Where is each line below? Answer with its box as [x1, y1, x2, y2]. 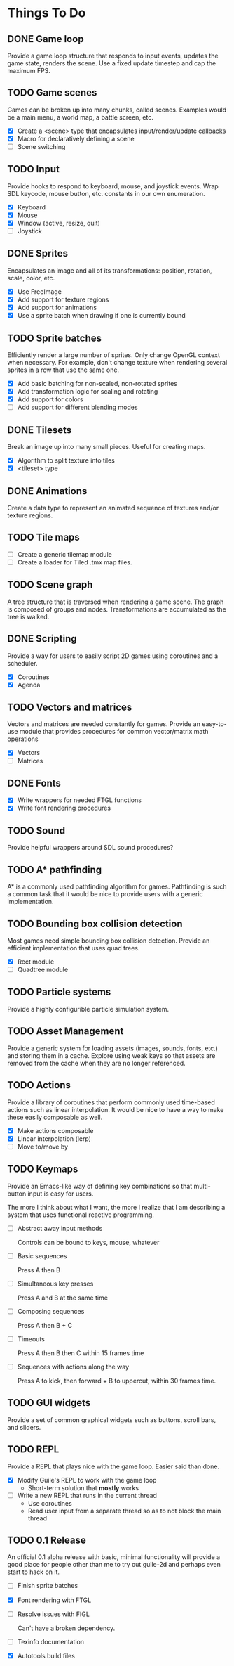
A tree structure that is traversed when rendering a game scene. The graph [7, 598, 224, 606]
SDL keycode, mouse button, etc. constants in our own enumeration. [7, 189, 205, 198]
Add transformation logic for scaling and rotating [17, 387, 158, 395]
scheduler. [7, 659, 38, 667]
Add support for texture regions [17, 295, 109, 304]
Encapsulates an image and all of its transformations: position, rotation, [7, 266, 212, 275]
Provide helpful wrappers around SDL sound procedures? [7, 844, 174, 852]
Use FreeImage [17, 287, 62, 296]
